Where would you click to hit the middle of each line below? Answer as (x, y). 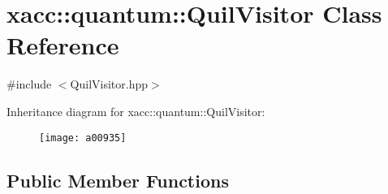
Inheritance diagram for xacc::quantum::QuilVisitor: (136, 111)
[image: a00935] (83, 138)
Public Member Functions (118, 180)
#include (29, 84)
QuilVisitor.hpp (109, 84)
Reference (63, 45)
